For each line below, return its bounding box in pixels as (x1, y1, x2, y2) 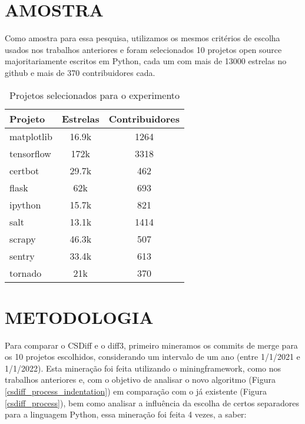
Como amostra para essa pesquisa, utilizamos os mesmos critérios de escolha (5, 32, 280, 44)
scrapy (9, 231, 36, 246)
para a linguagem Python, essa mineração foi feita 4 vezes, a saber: (5, 408, 247, 420)
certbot (9, 163, 39, 177)
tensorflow (9, 146, 51, 160)
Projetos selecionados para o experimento (9, 88, 180, 102)
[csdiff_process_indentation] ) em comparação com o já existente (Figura (5, 385, 267, 397)
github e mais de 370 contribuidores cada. (5, 66, 155, 78)
